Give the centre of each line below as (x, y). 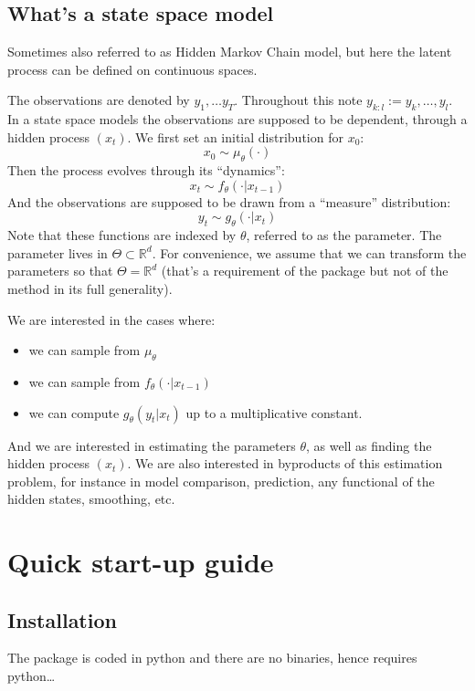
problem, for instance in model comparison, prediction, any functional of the (221, 481)
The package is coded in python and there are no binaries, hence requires (212, 658)
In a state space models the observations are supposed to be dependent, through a (237, 119)
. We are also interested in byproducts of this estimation (285, 463)
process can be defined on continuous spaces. (132, 69)
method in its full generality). (90, 288)
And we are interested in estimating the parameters (152, 445)
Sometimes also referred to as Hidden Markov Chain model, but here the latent (230, 52)
